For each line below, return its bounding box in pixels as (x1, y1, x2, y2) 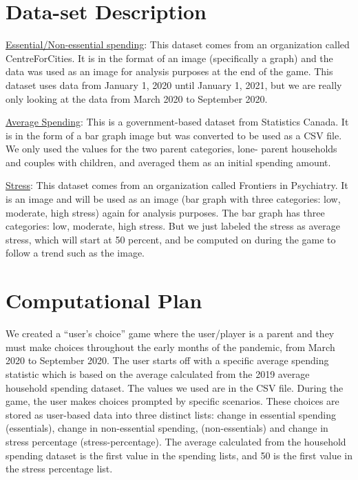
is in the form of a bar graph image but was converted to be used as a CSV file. (6, 128, 342, 142)
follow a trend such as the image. (6, 246, 145, 260)
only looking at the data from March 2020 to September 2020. (6, 91, 268, 106)
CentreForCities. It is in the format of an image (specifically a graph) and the (6, 50, 333, 65)
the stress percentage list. (6, 461, 113, 476)
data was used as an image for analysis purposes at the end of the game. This (6, 64, 333, 79)
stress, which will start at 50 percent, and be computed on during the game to (6, 232, 336, 246)
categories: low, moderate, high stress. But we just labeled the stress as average (6, 219, 340, 233)
